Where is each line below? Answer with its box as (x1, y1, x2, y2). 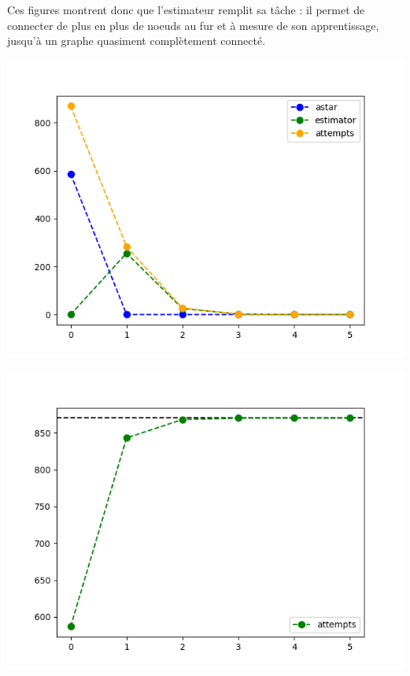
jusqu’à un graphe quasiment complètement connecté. (7, 32, 266, 49)
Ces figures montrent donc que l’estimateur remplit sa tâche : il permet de (7, 2, 365, 17)
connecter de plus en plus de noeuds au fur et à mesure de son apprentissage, (7, 17, 379, 33)
